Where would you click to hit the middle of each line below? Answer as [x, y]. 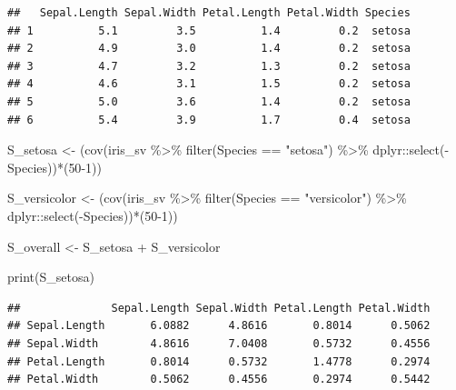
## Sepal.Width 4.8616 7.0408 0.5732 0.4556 [219, 343]
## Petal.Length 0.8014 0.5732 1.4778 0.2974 [219, 361]
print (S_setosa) [51, 277]
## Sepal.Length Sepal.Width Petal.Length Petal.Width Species [209, 13]
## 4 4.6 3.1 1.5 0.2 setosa [209, 84]
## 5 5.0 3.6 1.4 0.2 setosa [209, 101]
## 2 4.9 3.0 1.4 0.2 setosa [209, 49]
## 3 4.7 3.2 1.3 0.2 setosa [209, 66]
